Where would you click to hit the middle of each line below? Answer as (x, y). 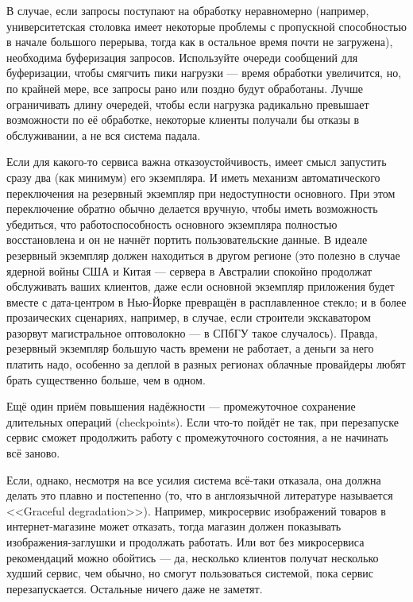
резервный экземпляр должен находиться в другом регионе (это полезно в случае (203, 255)
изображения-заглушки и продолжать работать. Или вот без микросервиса (185, 542)
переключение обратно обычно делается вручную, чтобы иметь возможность (192, 208)
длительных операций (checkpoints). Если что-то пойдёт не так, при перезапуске (203, 421)
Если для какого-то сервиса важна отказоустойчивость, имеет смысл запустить (197, 162)
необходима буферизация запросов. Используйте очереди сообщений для (182, 57)
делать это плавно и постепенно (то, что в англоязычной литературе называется (200, 495)
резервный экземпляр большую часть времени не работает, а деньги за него (190, 348)
